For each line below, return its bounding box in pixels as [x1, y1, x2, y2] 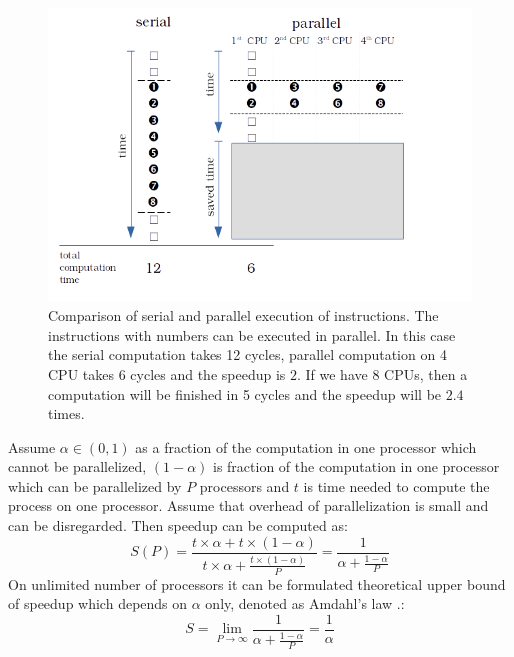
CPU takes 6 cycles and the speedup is [48, 363, 286, 384]
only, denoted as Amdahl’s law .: [205, 593, 405, 614]
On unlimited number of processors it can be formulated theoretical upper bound [8, 573, 506, 594]
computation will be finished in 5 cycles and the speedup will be [48, 383, 442, 404]
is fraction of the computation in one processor [213, 456, 500, 477]
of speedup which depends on [8, 593, 188, 614]
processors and [199, 475, 290, 496]
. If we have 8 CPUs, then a [296, 363, 468, 384]
